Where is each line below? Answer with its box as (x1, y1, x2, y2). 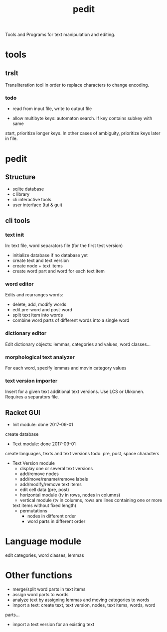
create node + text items (12, 263, 63, 269)
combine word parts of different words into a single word (12, 317, 130, 323)
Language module (5, 536, 81, 547)
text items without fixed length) (12, 503, 76, 508)
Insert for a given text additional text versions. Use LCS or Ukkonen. (5, 388, 145, 394)
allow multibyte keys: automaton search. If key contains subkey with (12, 116, 153, 122)
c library (12, 191, 30, 197)
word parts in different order (27, 518, 86, 524)
